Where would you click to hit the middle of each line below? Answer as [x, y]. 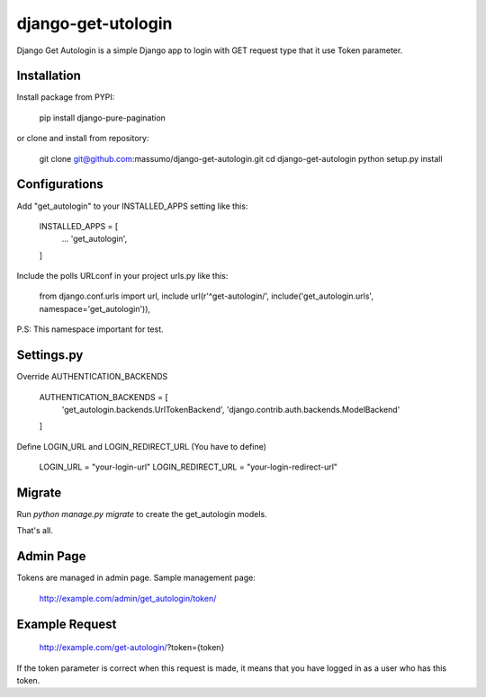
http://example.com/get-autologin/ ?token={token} [132, 648]
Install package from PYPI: [66, 97]
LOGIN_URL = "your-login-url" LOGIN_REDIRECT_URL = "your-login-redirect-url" [188, 467]
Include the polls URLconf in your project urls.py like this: [122, 276]
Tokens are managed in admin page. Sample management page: [136, 578]
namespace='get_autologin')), [95, 308]
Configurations [60, 184]
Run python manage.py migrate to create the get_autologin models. [142, 514]
